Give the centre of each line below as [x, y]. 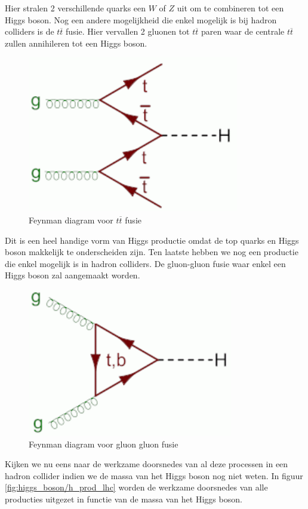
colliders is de [30, 31]
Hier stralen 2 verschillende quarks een [76, 8]
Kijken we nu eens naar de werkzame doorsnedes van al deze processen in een [147, 464]
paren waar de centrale [243, 31]
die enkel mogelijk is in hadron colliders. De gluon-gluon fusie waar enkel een [145, 263]
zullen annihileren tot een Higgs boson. [76, 43]
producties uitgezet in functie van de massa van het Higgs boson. [124, 499]
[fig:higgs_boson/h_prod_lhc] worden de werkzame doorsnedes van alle [136, 487]
